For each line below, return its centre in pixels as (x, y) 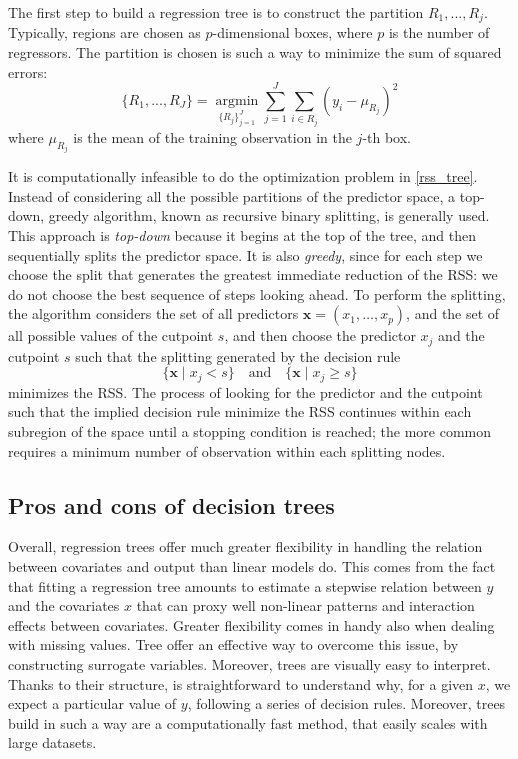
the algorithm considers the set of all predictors (153, 313)
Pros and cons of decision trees (171, 504)
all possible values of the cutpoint (111, 335)
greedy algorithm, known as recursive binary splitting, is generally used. (269, 215)
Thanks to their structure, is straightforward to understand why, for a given (241, 683)
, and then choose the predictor (320, 335)
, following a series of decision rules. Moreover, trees (346, 703)
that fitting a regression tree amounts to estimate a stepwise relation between (245, 585)
